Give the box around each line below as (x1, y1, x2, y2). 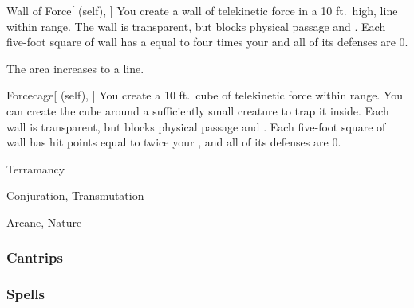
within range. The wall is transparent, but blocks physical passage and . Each (6, 18, 386, 34)
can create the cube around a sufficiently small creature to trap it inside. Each (6, 102, 389, 119)
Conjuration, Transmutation (6, 187, 144, 204)
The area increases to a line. (6, 60, 144, 76)
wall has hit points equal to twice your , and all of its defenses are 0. (6, 134, 341, 150)
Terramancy (6, 160, 65, 177)
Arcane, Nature (6, 213, 82, 230)
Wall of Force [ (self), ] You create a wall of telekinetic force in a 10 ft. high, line (6, 2, 398, 18)
